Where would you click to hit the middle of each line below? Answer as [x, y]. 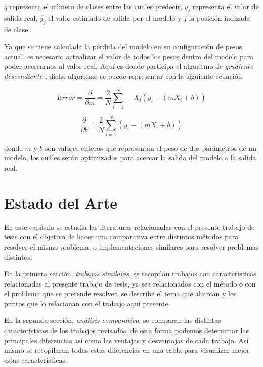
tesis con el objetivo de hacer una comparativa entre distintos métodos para [121, 237]
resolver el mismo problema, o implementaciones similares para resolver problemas [131, 246]
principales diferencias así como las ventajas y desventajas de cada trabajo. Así [126, 340]
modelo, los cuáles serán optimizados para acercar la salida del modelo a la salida [130, 158]
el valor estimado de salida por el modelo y [115, 17]
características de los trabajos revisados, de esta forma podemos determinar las [126, 330]
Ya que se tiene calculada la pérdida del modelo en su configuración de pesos [123, 46]
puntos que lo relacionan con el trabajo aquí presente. [87, 303]
